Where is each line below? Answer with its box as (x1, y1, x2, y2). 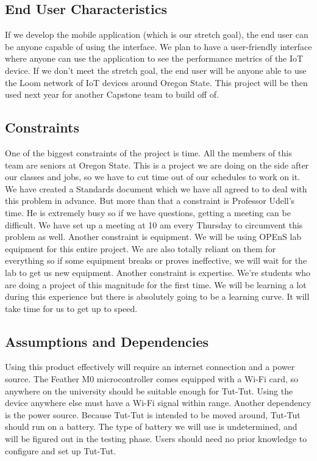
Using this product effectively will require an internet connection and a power (5, 360, 295, 373)
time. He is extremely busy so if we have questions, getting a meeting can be (5, 206, 291, 219)
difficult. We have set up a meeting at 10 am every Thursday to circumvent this (5, 218, 303, 231)
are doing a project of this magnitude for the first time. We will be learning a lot (5, 278, 307, 291)
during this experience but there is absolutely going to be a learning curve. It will (5, 290, 310, 303)
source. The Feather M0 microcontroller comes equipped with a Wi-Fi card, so (5, 372, 299, 385)
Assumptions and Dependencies (5, 332, 209, 350)
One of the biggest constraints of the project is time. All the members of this (5, 146, 292, 159)
